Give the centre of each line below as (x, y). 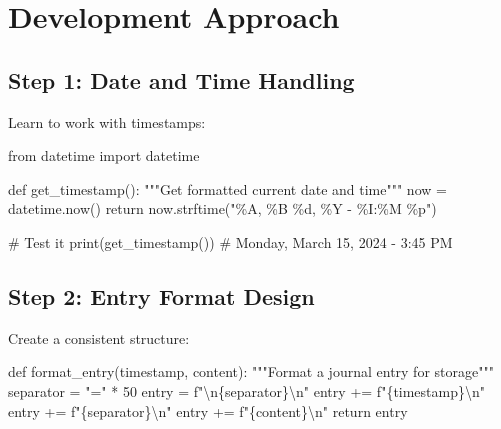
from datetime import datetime (104, 155)
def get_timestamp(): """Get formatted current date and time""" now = (227, 188)
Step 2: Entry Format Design (161, 295)
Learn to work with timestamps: (107, 121)
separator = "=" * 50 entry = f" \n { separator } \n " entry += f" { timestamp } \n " (247, 390)
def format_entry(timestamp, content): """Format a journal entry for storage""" (251, 371)
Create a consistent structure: (99, 337)
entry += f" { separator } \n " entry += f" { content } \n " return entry (208, 410)
